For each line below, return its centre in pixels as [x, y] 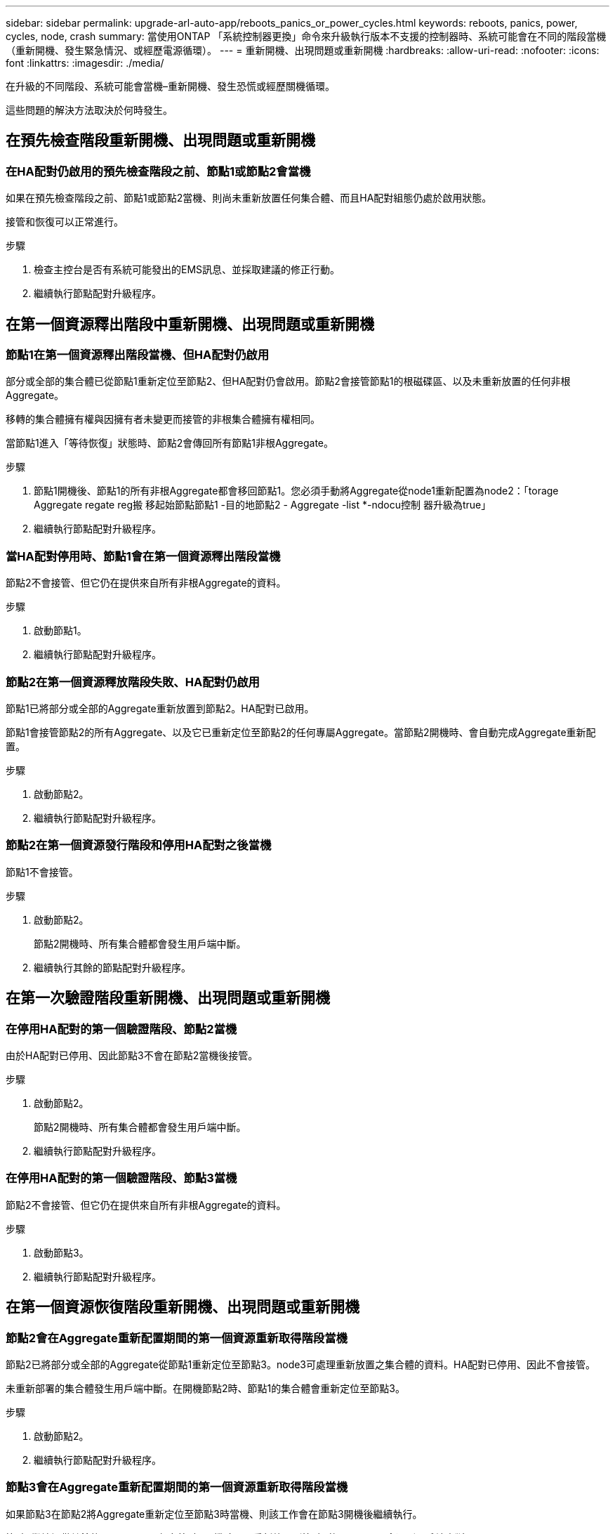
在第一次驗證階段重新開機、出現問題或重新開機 [168, 998]
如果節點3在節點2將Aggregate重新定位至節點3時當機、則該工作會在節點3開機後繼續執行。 [214, 1514]
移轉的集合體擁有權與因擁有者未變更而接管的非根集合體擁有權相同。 [163, 419]
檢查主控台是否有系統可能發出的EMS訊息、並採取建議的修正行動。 [187, 270]
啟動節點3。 [61, 1252]
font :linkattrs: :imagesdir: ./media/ [85, 63]
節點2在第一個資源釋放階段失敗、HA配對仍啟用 [133, 682]
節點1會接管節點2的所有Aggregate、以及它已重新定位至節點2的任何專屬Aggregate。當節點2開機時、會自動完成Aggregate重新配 [301, 732]
